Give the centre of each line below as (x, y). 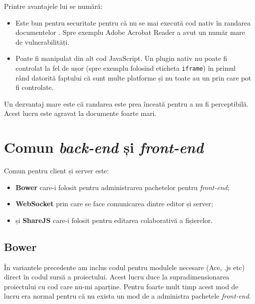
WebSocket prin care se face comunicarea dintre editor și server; (114, 204)
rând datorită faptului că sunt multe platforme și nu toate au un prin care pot (133, 77)
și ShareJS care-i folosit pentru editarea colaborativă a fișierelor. (114, 220)
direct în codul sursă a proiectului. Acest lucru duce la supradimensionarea (117, 277)
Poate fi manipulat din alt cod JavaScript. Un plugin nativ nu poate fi (121, 58)
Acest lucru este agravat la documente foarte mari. (80, 113)
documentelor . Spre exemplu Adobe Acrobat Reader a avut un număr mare (130, 32)
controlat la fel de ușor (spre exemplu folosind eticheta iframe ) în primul (126, 68)
